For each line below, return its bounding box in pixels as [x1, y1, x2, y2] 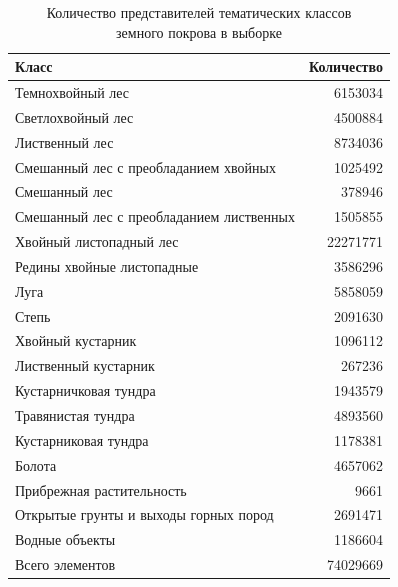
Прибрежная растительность [15, 479, 187, 500]
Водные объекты [15, 529, 116, 550]
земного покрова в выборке [116, 21, 282, 42]
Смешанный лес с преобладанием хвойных [15, 156, 276, 177]
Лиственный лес [15, 131, 114, 152]
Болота [15, 454, 57, 475]
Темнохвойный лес [15, 82, 130, 103]
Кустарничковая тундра [15, 380, 156, 401]
